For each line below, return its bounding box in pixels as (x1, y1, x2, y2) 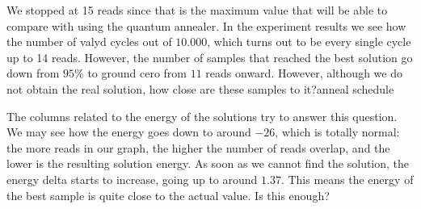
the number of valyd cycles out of (6, 33, 172, 50)
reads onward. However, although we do (205, 65, 402, 82)
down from (6, 65, 60, 82)
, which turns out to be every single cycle (207, 33, 411, 50)
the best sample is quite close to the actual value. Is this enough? (6, 186, 330, 203)
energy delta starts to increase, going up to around (6, 170, 258, 187)
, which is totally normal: (275, 123, 400, 140)
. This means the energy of (280, 170, 414, 187)
